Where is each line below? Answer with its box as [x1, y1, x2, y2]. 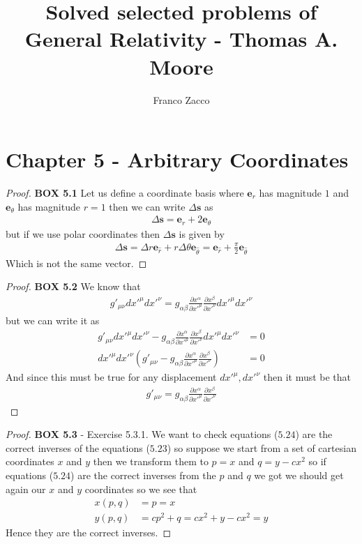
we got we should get [254, 468, 344, 483]
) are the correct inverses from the [70, 468, 216, 483]
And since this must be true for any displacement [6, 370, 217, 384]
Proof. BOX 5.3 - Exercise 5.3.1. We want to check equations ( [6, 427, 278, 441]
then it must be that [263, 370, 352, 384]
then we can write [109, 199, 186, 213]
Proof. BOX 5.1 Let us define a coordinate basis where [6, 186, 244, 200]
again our [6, 481, 46, 496]
